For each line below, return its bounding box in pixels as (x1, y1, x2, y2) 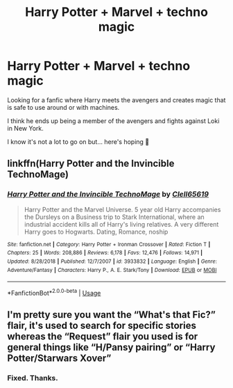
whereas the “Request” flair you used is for (7, 331, 198, 343)
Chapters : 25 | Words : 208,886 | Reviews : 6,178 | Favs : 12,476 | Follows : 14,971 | (7, 250, 203, 257)
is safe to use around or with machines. (7, 103, 120, 111)
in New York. (7, 124, 44, 132)
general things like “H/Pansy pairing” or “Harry (7, 341, 216, 353)
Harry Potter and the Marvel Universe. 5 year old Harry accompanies (24, 205, 221, 213)
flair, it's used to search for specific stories (7, 320, 196, 332)
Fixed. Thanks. (7, 373, 58, 383)
